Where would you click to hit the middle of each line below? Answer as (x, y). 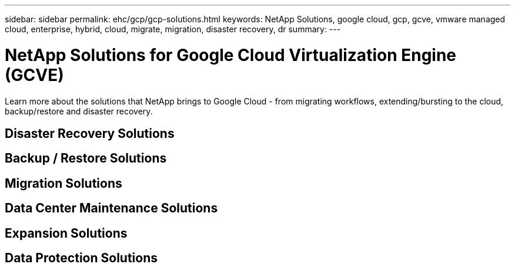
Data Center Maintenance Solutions (111, 208)
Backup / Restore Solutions (86, 158)
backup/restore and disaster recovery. (79, 111)
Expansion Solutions (66, 233)
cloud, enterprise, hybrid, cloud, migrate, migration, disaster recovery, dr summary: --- (173, 29)
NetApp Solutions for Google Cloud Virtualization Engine (231, 55)
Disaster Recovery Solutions (90, 133)
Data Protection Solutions (81, 258)
